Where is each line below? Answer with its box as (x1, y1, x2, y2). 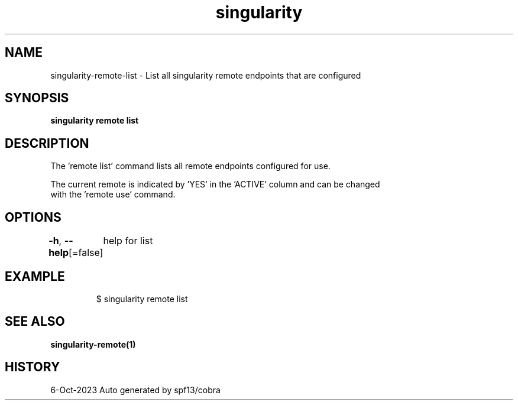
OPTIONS (5, 209, 61, 225)
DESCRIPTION (5, 135, 89, 151)
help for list (103, 235, 153, 247)
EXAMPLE (5, 268, 65, 284)
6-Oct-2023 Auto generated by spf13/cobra (50, 384, 221, 395)
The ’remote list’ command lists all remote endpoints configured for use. (50, 161, 331, 171)
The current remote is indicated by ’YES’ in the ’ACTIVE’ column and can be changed (50, 179, 380, 190)
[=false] (69, 247, 103, 259)
